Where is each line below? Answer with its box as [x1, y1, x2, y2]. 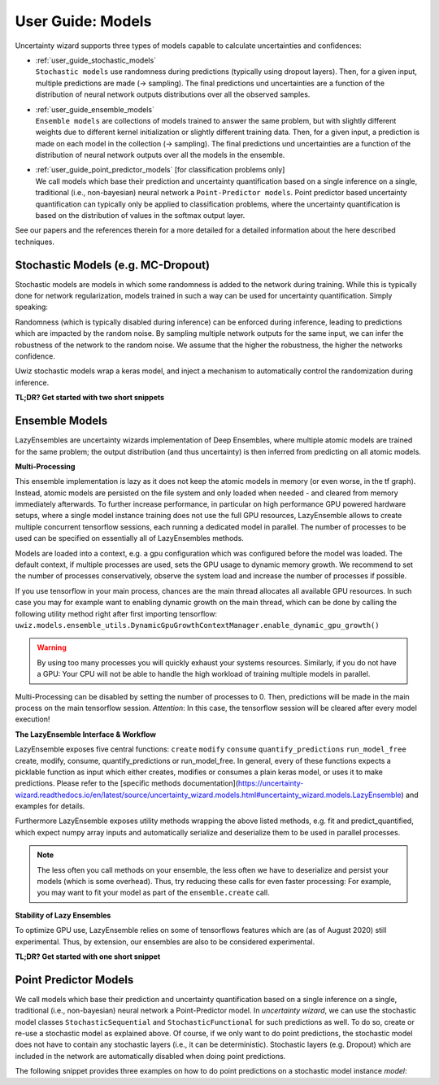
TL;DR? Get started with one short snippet [15, 952, 161, 961]
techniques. [15, 237, 54, 246]
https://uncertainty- [237, 778, 304, 788]
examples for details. [15, 801, 85, 811]
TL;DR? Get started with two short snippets [15, 393, 165, 403]
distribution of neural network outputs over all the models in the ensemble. [35, 150, 285, 160]
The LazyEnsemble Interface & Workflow [15, 729, 156, 739]
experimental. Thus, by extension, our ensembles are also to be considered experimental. [15, 936, 315, 947]
